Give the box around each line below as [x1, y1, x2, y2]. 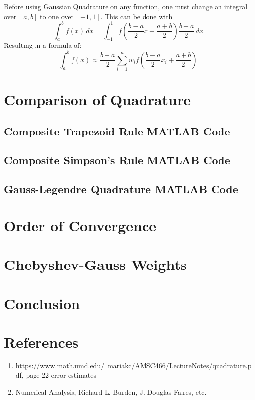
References [4, 331, 79, 352]
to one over [39, 11, 74, 21]
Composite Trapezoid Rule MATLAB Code [4, 123, 230, 138]
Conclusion [4, 293, 80, 313]
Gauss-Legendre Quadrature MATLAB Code [4, 181, 238, 197]
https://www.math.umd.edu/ [15, 360, 105, 370]
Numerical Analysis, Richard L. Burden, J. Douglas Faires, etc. [15, 387, 207, 397]
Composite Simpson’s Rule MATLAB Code [4, 152, 230, 168]
